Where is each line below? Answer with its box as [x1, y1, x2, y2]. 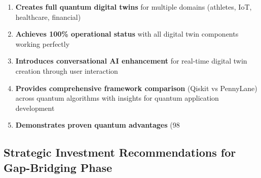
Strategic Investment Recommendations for [4, 144, 236, 160]
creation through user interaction [15, 65, 118, 76]
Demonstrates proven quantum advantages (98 [15, 120, 180, 130]
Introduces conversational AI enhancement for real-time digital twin [15, 55, 247, 66]
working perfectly [15, 38, 70, 49]
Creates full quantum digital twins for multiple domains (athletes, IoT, [15, 2, 252, 12]
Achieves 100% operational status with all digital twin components [15, 28, 239, 39]
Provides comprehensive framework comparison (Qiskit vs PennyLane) [15, 82, 257, 93]
